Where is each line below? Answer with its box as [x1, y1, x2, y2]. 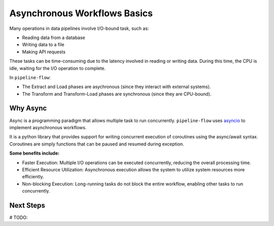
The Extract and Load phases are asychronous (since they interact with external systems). [22, 84, 211, 90]
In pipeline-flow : [9, 74, 51, 81]
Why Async [9, 104, 47, 112]
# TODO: [9, 214, 28, 220]
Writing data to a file [22, 42, 64, 48]
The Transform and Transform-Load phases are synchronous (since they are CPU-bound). [22, 91, 212, 97]
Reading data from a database [22, 34, 86, 41]
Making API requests [22, 49, 66, 55]
